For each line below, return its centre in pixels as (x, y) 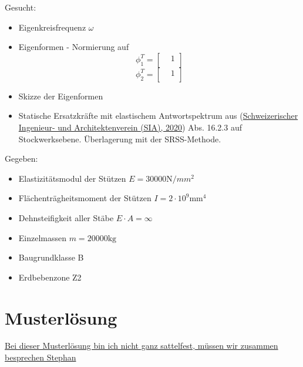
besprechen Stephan (41, 357)
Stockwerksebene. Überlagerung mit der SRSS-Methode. (120, 139)
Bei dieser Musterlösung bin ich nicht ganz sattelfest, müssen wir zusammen (142, 346)
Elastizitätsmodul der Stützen (72, 178)
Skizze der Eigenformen (61, 96)
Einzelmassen (43, 237)
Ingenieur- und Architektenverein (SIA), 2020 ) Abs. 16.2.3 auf (130, 127)
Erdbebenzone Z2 (50, 277)
